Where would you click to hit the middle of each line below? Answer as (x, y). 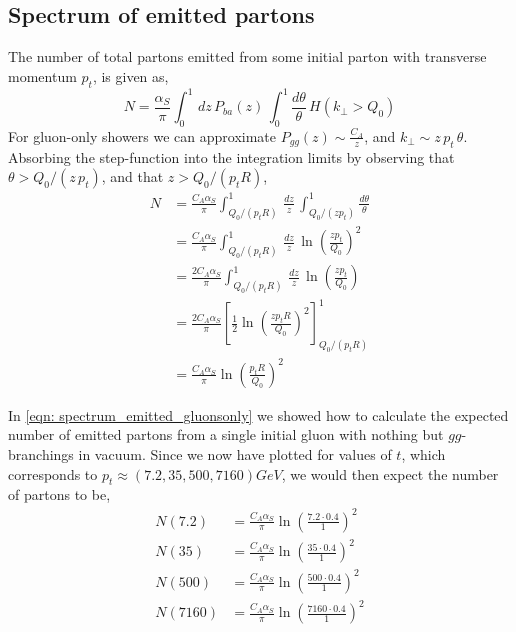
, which (423, 454)
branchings (41, 454)
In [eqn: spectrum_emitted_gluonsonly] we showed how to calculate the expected (258, 414)
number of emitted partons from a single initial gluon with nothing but (226, 434)
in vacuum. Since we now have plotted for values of (235, 454)
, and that (132, 176)
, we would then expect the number (390, 473)
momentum (42, 75)
